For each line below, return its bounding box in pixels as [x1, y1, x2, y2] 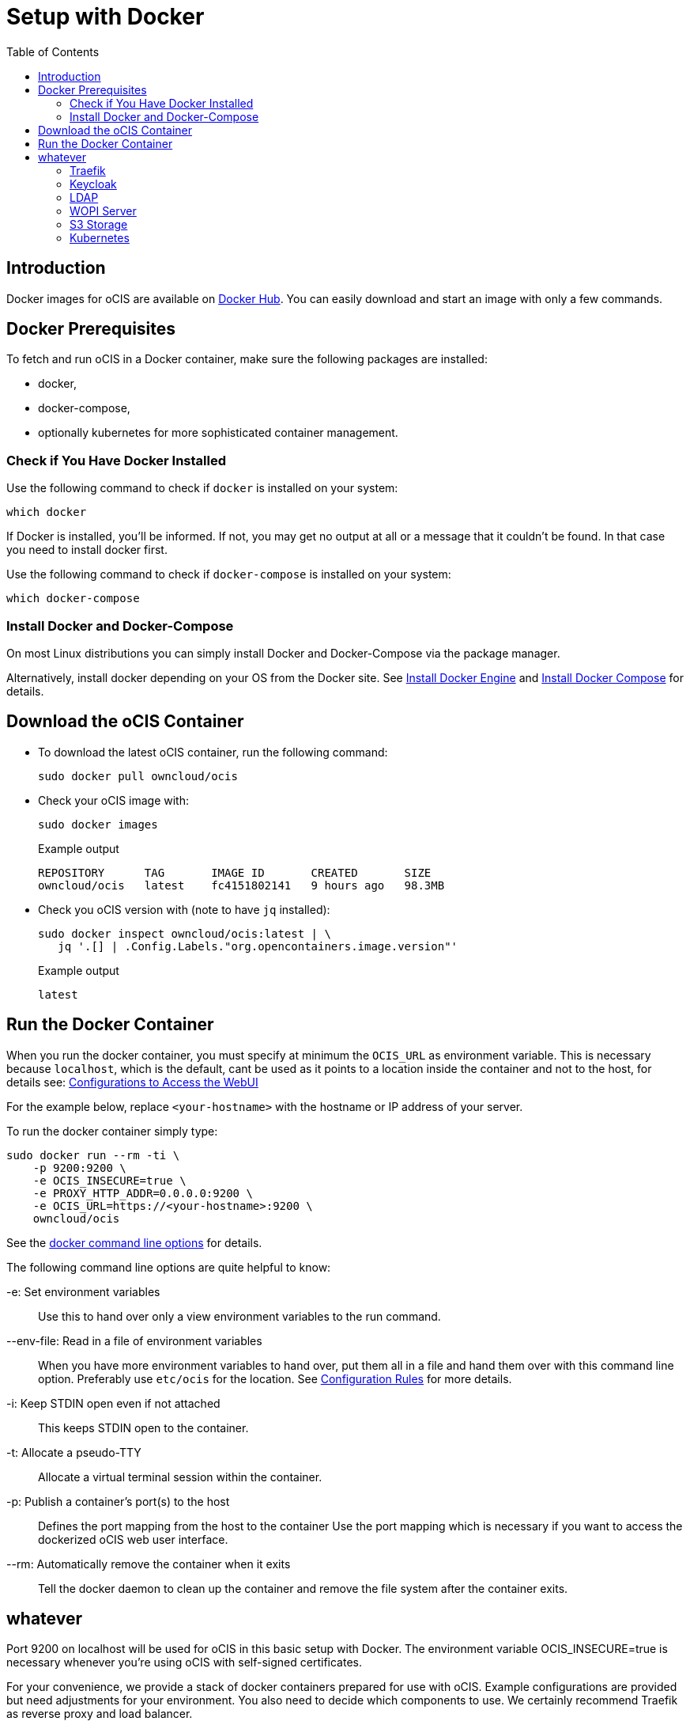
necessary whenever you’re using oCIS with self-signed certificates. [6, 1655, 363, 1670]
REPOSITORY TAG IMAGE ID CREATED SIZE [38, 866, 432, 879]
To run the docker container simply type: [6, 1124, 218, 1138]
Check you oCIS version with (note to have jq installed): [38, 902, 330, 916]
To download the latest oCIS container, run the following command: [38, 745, 388, 759]
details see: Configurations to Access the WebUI [6, 1075, 258, 1089]
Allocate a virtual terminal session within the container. [38, 1469, 322, 1484]
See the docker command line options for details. [6, 1235, 262, 1249]
